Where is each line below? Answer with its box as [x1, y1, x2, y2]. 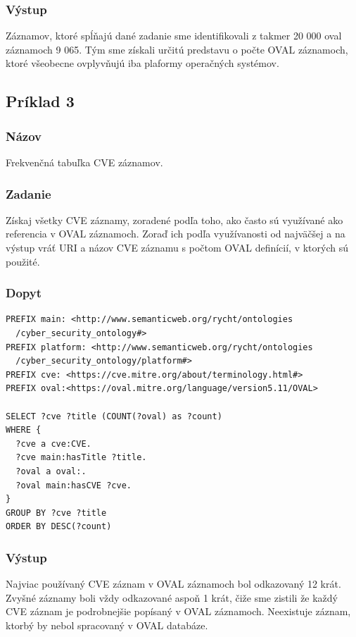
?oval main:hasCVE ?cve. [15, 480, 132, 490]
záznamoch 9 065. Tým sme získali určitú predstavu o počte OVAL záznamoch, [6, 42, 348, 56]
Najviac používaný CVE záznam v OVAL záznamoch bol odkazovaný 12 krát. [6, 576, 341, 591]
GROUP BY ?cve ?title [6, 507, 107, 518]
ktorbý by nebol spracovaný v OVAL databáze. [6, 617, 208, 632]
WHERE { [6, 425, 42, 435]
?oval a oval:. [15, 466, 87, 476]
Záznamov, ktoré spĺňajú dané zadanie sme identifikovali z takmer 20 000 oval [6, 28, 342, 43]
